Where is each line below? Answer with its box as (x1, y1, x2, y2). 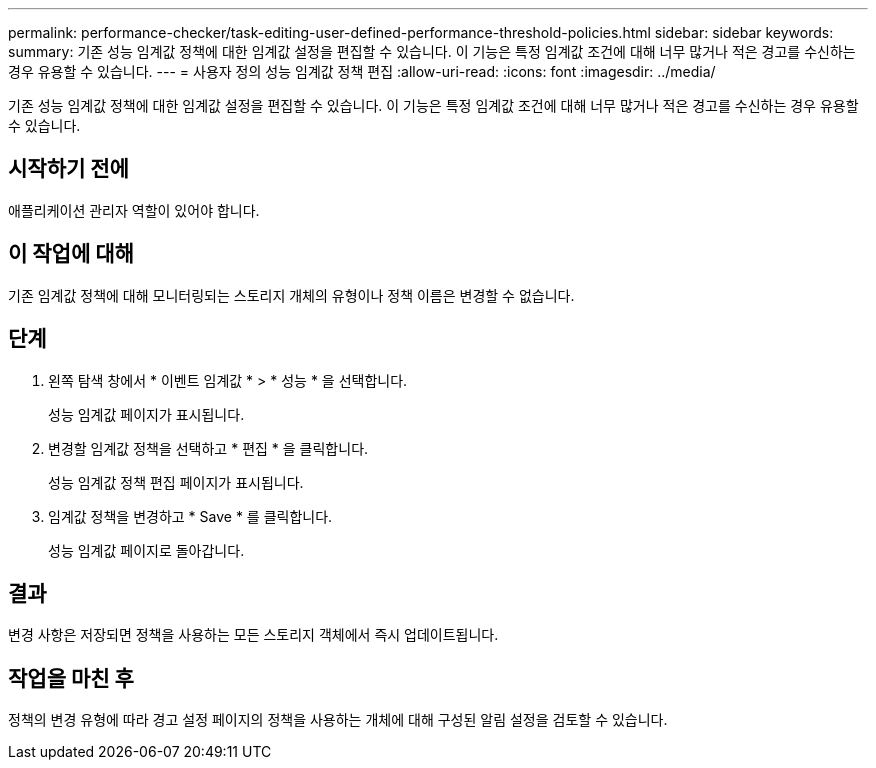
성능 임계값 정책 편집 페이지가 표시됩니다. (48, 473, 304, 491)
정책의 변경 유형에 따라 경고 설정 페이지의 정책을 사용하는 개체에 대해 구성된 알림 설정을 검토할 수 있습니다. (8, 711, 668, 729)
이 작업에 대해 (8, 241, 134, 267)
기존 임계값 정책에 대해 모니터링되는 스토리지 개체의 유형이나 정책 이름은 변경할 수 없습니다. (8, 286, 575, 304)
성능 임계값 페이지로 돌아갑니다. (48, 541, 245, 559)
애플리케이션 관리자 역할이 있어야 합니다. (8, 201, 260, 219)
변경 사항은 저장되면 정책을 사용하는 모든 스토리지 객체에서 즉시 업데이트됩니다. (8, 626, 499, 644)
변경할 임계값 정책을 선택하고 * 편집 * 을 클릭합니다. (48, 439, 369, 457)
